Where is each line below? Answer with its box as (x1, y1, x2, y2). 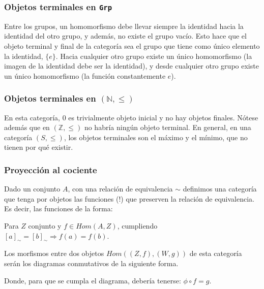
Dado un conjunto (4, 183, 61, 194)
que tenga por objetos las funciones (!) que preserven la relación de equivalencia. (4, 193, 255, 204)
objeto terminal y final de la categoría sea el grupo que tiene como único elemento (4, 40, 260, 51)
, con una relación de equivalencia (68, 183, 173, 194)
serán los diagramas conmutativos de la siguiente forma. (4, 258, 179, 268)
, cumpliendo (117, 220, 158, 231)
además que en (4, 122, 50, 133)
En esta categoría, (4, 112, 60, 122)
